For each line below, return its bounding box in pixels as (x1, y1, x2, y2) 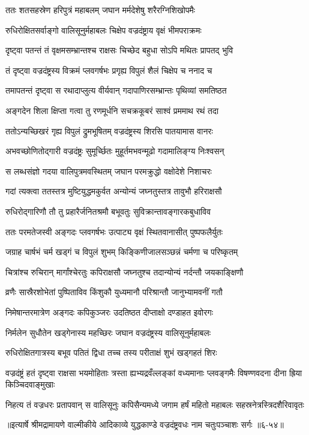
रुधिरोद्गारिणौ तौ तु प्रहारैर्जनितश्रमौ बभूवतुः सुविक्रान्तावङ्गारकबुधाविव (5, 205, 211, 217)
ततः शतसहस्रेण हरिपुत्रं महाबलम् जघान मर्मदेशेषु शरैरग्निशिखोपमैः (5, 4, 196, 16)
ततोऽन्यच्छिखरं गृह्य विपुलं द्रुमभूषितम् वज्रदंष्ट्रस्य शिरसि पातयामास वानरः (5, 124, 213, 137)
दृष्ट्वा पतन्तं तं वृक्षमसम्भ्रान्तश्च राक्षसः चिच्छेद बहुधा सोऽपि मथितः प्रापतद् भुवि (5, 44, 233, 56)
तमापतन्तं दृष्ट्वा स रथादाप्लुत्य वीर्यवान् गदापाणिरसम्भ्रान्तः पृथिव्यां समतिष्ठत (5, 84, 227, 97)
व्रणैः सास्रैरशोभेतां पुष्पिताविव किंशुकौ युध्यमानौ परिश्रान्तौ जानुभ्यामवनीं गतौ (5, 286, 223, 298)
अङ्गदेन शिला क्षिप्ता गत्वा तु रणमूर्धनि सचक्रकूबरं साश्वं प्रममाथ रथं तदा (5, 104, 219, 116)
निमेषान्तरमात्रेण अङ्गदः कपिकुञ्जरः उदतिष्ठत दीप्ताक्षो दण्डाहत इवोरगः (5, 305, 214, 318)
